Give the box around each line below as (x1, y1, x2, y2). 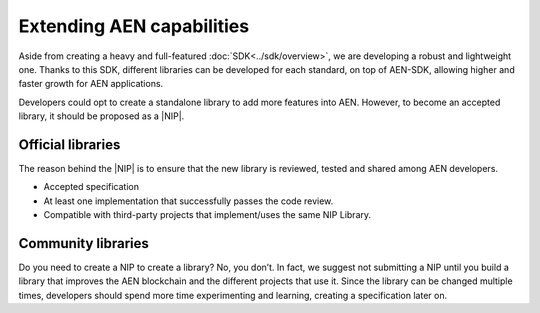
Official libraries (18, 136, 121, 153)
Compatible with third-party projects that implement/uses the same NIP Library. (43, 209, 372, 221)
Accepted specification (43, 181, 140, 193)
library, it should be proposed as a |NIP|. (18, 110, 185, 122)
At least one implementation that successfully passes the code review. (43, 195, 334, 207)
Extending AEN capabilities (18, 15, 250, 37)
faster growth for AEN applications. (18, 78, 164, 90)
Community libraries (18, 235, 150, 252)
